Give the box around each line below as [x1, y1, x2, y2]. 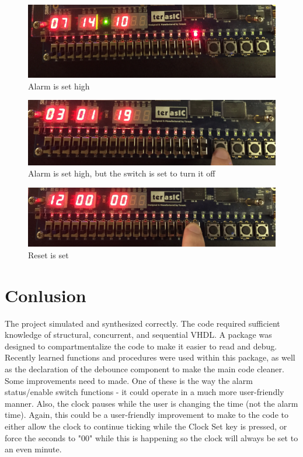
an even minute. [5, 443, 62, 455]
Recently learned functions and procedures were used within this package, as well [5, 351, 295, 363]
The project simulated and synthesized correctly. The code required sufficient [5, 317, 280, 329]
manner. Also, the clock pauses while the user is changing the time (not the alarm [5, 397, 298, 409]
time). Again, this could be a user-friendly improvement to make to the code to [5, 408, 288, 421]
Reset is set [28, 248, 69, 261]
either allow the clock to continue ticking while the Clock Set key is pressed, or [5, 420, 287, 432]
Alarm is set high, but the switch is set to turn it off [28, 167, 215, 179]
